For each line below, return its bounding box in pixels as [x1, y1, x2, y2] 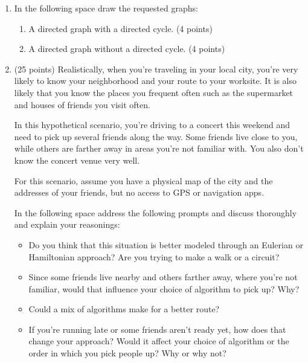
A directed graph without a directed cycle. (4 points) [28, 42, 225, 55]
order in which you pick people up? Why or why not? [28, 347, 226, 359]
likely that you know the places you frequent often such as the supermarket [14, 86, 294, 98]
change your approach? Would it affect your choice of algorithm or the [28, 335, 289, 347]
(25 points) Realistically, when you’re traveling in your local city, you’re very [14, 62, 298, 75]
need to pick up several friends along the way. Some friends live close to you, [14, 130, 298, 143]
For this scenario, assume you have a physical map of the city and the [14, 174, 273, 187]
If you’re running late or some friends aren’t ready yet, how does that [28, 323, 286, 335]
